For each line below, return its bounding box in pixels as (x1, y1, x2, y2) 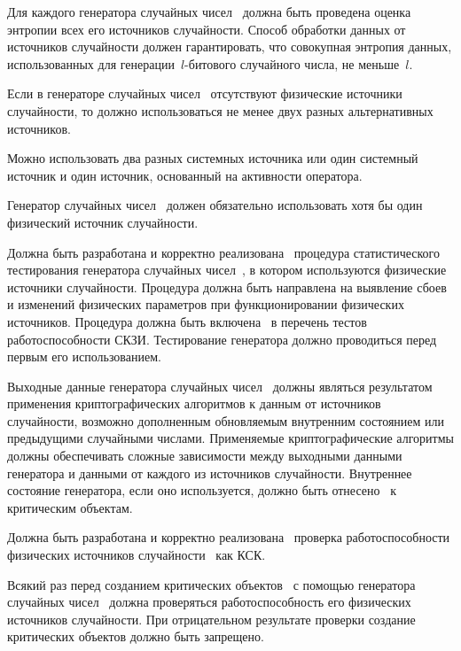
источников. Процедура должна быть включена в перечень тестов (7, 312, 367, 330)
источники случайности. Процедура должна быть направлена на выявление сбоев (7, 277, 447, 296)
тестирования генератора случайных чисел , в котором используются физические (7, 260, 447, 279)
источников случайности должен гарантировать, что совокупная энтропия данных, (7, 37, 452, 56)
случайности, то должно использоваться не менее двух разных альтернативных (7, 101, 434, 120)
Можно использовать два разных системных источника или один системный (7, 149, 418, 167)
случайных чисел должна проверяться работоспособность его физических (7, 593, 411, 611)
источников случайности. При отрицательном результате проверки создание (7, 609, 416, 628)
